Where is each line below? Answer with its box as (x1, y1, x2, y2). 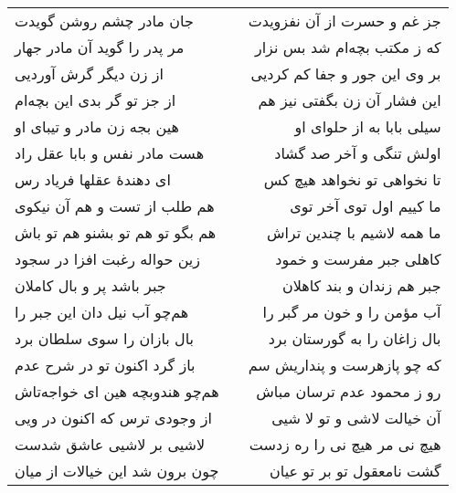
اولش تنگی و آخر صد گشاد (274, 142, 441, 163)
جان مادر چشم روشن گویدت (15, 10, 194, 31)
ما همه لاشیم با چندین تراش (266, 222, 441, 243)
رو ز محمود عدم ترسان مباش (256, 381, 441, 402)
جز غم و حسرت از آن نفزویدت (248, 10, 441, 31)
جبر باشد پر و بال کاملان (15, 275, 166, 296)
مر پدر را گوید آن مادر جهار (15, 37, 185, 58)
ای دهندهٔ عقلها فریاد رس (15, 169, 171, 190)
